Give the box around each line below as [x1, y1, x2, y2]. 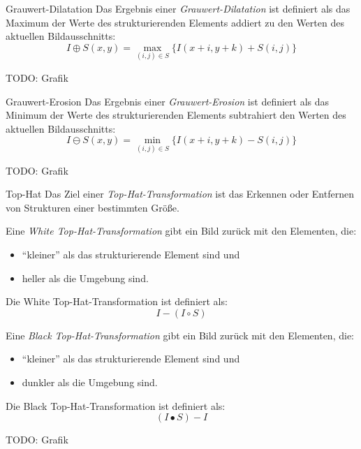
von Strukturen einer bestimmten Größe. [6, 200, 179, 214]
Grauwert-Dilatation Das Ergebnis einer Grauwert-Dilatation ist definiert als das [6, 1, 351, 15]
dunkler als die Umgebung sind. [22, 374, 158, 389]
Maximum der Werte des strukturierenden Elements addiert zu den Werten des [6, 15, 344, 29]
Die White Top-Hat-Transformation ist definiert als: [6, 294, 228, 309]
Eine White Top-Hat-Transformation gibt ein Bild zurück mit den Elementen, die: [6, 223, 357, 238]
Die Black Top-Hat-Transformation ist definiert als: [6, 398, 226, 413]
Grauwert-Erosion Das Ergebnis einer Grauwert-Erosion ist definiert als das [6, 94, 330, 108]
